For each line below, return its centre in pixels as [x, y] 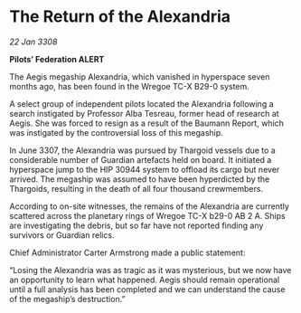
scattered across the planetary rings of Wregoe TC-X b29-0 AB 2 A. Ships [148, 215]
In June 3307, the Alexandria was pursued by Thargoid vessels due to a [142, 150]
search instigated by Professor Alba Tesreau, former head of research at [144, 113]
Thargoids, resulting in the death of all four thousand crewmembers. [136, 188]
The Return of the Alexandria [120, 17]
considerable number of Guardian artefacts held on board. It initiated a [141, 159]
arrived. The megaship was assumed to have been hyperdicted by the [140, 179]
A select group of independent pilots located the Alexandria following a [141, 104]
